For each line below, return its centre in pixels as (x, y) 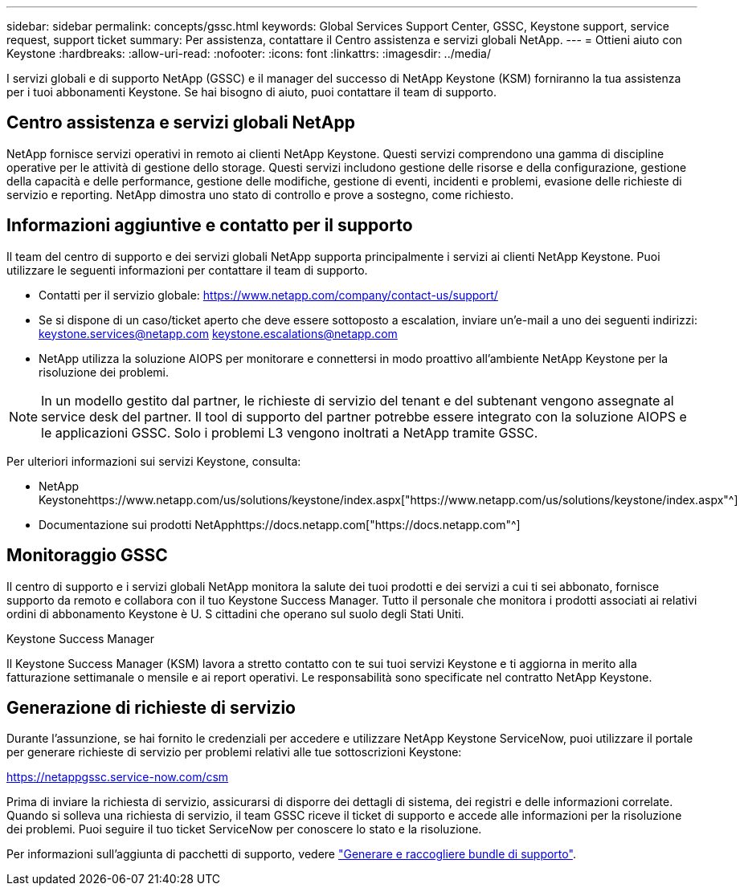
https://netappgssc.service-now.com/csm (118, 777)
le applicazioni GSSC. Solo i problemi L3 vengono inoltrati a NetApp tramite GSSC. (290, 432)
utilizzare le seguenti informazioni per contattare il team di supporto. (187, 270)
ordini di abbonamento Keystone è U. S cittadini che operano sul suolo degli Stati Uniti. (235, 613)
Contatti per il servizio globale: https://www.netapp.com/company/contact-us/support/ (268, 295)
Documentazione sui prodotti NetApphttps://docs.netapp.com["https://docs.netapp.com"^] (280, 524)
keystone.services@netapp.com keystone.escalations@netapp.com (218, 333)
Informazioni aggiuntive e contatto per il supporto (210, 226)
